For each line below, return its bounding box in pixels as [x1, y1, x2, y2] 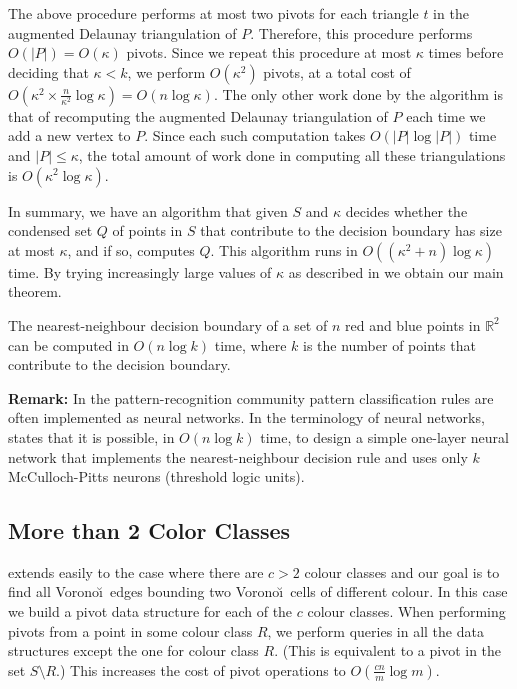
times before [428, 42, 504, 63]
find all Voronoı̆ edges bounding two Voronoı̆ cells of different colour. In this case [8, 581, 508, 602]
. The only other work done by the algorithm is [213, 83, 504, 104]
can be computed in [8, 334, 129, 355]
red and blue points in [344, 314, 481, 335]
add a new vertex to [8, 125, 131, 146]
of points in [112, 220, 183, 241]
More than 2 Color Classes [8, 515, 291, 546]
